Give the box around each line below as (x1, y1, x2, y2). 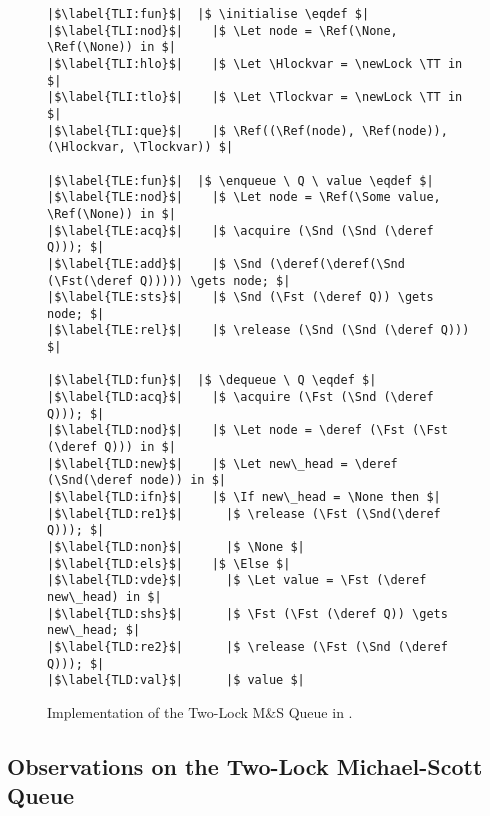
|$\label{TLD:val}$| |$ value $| (47, 673, 305, 688)
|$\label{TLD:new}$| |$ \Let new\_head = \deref (47, 456, 398, 471)
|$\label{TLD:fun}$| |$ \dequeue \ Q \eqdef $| (47, 373, 377, 388)
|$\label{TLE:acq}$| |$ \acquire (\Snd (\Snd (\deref (47, 223, 434, 238)
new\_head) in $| (47, 589, 162, 604)
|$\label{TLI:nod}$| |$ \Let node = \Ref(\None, (47, 23, 398, 38)
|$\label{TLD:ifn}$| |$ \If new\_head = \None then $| (47, 490, 441, 505)
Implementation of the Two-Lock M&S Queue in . (47, 701, 353, 722)
